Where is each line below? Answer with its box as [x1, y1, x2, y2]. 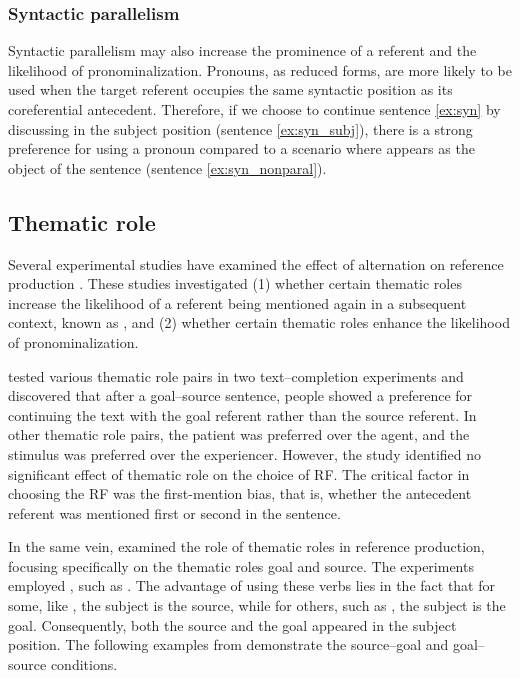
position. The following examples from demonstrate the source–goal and [8, 634, 449, 655]
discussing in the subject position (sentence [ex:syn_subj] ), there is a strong [8, 118, 473, 139]
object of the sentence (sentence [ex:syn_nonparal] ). [8, 157, 327, 178]
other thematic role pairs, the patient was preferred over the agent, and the [8, 424, 470, 445]
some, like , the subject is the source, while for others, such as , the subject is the [8, 595, 506, 616]
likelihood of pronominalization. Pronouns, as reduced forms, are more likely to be [8, 59, 512, 80]
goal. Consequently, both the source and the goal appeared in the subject [8, 614, 457, 635]
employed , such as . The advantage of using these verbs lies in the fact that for [8, 575, 495, 596]
